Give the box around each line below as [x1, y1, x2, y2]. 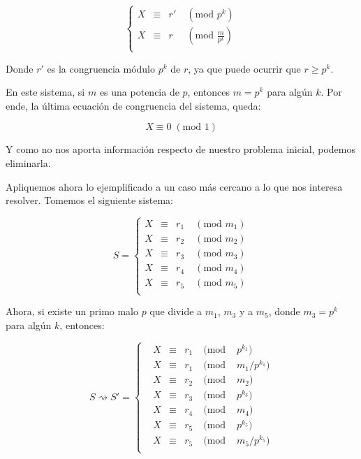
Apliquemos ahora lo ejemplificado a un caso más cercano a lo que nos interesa [6, 179, 343, 194]
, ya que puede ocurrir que [188, 61, 301, 75]
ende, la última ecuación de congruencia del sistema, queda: [6, 98, 261, 112]
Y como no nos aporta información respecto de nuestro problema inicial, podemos [6, 142, 356, 156]
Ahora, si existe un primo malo [6, 304, 139, 319]
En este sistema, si [6, 85, 85, 99]
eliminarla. [6, 155, 51, 170]
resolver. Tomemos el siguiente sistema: [6, 193, 173, 207]
